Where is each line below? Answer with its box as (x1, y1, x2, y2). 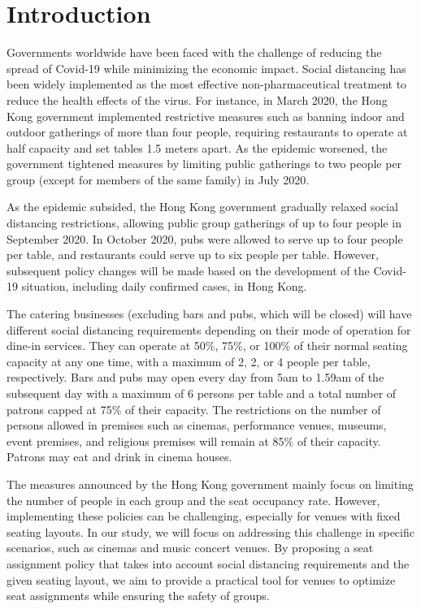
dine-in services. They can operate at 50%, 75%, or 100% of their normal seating (7, 337, 408, 354)
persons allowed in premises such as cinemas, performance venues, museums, (7, 417, 387, 434)
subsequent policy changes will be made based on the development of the (7, 261, 370, 279)
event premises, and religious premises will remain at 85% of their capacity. (7, 432, 381, 449)
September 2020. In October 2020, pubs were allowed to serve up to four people (7, 230, 403, 247)
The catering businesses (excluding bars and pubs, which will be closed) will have (7, 305, 412, 322)
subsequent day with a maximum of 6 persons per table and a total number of (7, 385, 397, 401)
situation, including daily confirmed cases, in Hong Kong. (21, 278, 307, 295)
